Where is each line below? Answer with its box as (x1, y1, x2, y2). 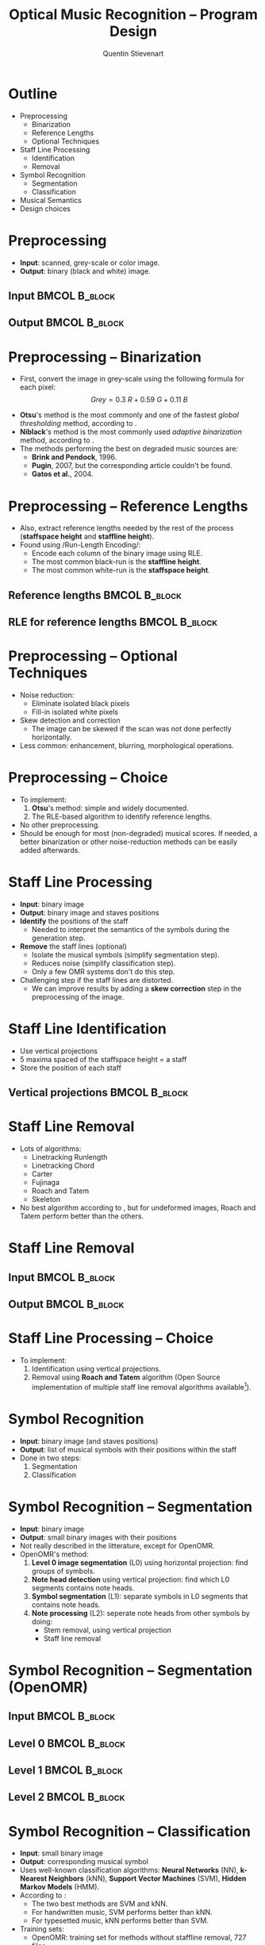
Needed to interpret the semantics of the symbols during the (31, 924, 230, 934)
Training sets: (19, 1924, 65, 1934)
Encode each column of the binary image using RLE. (31, 549, 203, 558)
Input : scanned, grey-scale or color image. (19, 258, 160, 267)
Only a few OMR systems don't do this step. (31, 966, 175, 976)
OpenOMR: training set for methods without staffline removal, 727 (31, 1933, 247, 1943)
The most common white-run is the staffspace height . (31, 566, 210, 575)
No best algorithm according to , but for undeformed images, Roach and (19, 1203, 256, 1213)
